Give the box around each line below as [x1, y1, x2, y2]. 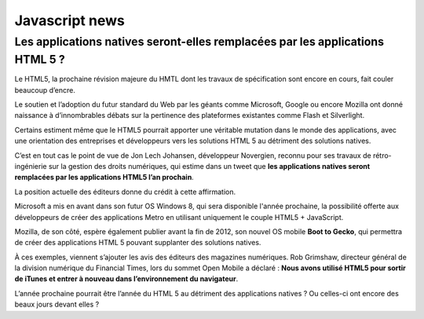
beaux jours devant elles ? [14, 299, 100, 310]
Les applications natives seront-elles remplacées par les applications [14, 35, 385, 49]
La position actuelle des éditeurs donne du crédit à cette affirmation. [14, 187, 236, 196]
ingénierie [14, 161, 47, 170]
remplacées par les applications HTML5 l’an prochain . [14, 173, 194, 182]
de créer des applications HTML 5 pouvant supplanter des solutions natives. [14, 238, 261, 247]
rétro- [373, 150, 392, 160]
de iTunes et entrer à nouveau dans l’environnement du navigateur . [14, 274, 239, 284]
